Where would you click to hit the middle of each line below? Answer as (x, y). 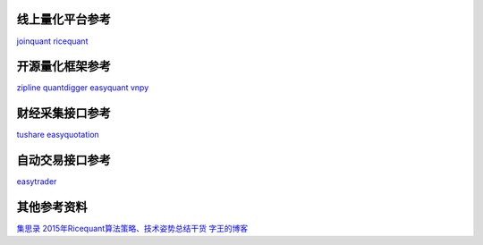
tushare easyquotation (58, 135)
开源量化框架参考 (64, 67)
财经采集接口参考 (64, 113)
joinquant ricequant (52, 41)
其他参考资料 (52, 207)
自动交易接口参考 (64, 161)
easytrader (37, 182)
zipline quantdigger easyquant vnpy (83, 88)
